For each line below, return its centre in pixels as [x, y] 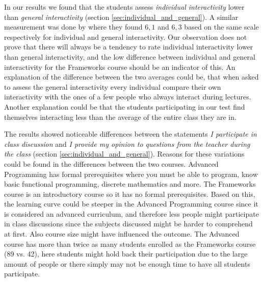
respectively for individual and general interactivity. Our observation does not [126, 36]
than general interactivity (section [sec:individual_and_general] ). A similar [121, 17]
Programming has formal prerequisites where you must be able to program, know [131, 174]
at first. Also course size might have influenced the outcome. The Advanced [122, 234]
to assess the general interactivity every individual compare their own [113, 86]
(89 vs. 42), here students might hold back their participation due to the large [126, 254]
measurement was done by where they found [73, 27]
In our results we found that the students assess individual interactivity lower [124, 7]
